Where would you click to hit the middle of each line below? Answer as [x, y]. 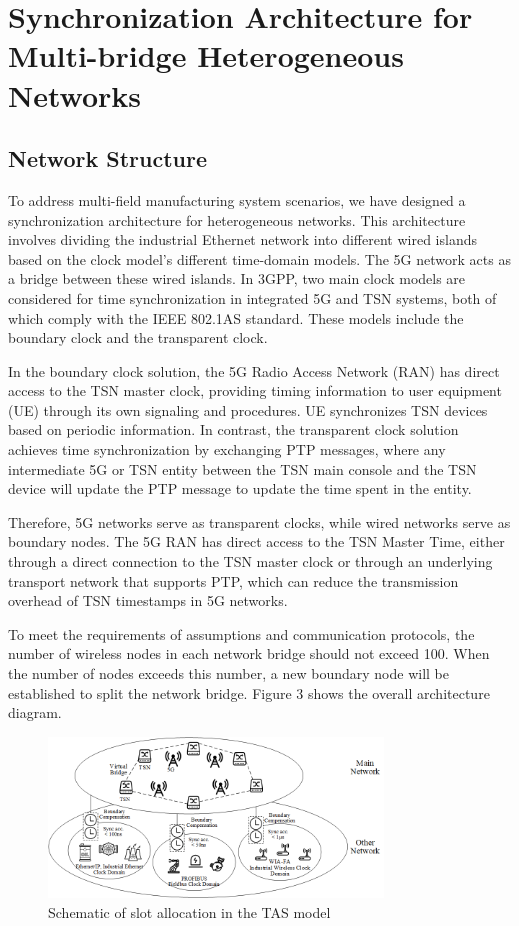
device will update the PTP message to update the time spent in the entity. [240, 488]
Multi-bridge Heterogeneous [206, 55]
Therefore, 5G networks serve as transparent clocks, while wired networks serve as [259, 521]
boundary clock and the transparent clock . [138, 337]
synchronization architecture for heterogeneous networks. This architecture [237, 219]
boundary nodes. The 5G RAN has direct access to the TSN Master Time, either [256, 541]
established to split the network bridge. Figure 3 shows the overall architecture [249, 692]
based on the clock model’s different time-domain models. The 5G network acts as [259, 258]
